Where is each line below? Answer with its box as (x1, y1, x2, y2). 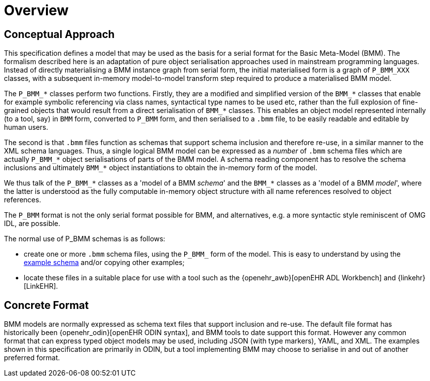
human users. (4, 123, 48, 132)
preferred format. (4, 353, 60, 362)
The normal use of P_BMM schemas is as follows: (4, 234, 165, 243)
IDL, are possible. (4, 219, 61, 228)
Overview (4, 2, 69, 19)
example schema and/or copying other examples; (24, 258, 185, 267)
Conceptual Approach (4, 28, 115, 40)
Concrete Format (4, 299, 89, 311)
